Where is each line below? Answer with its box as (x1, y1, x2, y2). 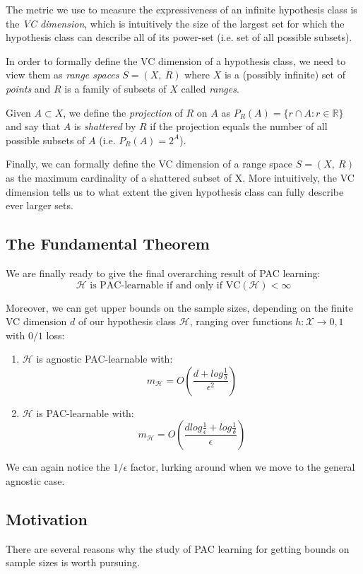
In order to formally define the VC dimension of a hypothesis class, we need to (6, 53, 346, 68)
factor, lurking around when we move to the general (130, 459, 355, 474)
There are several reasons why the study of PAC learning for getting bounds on (6, 541, 350, 556)
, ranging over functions (189, 314, 292, 329)
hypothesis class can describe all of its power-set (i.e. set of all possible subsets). (6, 30, 352, 45)
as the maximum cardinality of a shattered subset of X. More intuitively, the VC (6, 170, 355, 184)
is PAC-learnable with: (36, 405, 134, 420)
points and (6, 81, 51, 95)
